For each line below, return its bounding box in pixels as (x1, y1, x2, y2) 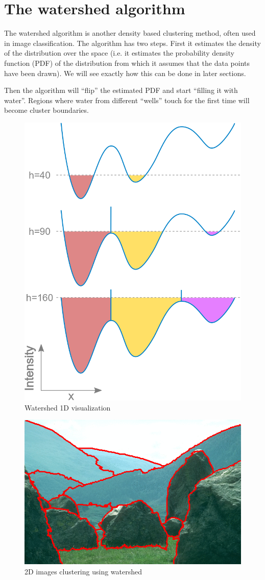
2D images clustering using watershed (25, 566, 142, 576)
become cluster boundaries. (4, 105, 89, 115)
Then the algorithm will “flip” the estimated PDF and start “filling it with (4, 85, 238, 95)
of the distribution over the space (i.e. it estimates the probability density (4, 47, 234, 58)
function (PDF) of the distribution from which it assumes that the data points (4, 57, 250, 68)
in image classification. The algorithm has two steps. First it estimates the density (4, 37, 261, 48)
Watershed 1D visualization (25, 402, 111, 413)
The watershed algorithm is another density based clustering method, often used (4, 28, 256, 38)
